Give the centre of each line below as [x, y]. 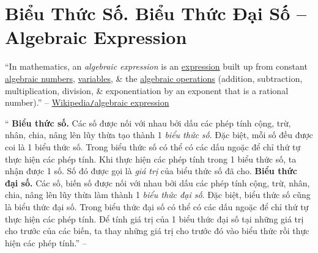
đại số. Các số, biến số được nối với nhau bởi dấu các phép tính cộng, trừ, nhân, [157, 182]
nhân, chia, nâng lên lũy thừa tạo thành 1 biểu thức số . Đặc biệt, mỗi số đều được [159, 135]
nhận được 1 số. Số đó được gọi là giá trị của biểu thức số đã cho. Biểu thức [151, 171]
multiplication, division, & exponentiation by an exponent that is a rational [147, 90]
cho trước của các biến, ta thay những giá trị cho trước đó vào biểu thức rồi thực [157, 231]
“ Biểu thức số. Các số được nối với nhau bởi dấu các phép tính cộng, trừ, [148, 123]
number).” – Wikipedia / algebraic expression [87, 102]
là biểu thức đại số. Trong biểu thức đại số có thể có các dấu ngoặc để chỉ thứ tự [157, 206]
